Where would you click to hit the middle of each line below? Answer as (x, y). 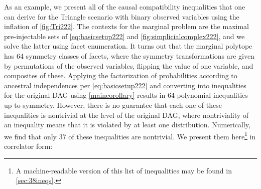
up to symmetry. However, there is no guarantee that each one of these (113, 105)
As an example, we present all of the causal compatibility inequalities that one (125, 7)
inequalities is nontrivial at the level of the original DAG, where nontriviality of (126, 115)
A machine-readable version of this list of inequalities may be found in (124, 170)
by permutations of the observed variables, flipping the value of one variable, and (129, 65)
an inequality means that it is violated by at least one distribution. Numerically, (127, 125)
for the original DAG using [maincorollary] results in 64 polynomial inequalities (126, 95)
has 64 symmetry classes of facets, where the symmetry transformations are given (129, 55)
